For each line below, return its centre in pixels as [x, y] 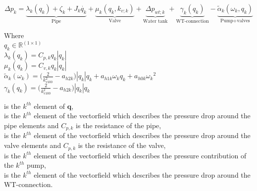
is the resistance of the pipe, [119, 125]
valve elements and [33, 145]
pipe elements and [31, 125]
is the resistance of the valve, [122, 145]
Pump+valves [235, 21]
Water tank [155, 21]
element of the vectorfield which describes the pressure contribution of [140, 155]
